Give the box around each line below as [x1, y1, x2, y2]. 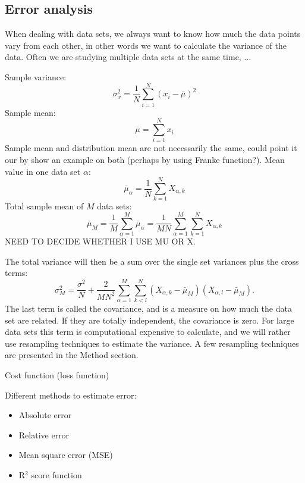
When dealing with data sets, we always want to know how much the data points [5, 27, 301, 40]
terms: [5, 266, 28, 279]
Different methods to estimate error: [5, 388, 137, 401]
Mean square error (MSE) [18, 448, 113, 461]
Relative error [18, 428, 70, 441]
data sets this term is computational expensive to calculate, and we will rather [5, 325, 291, 338]
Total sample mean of [5, 200, 84, 212]
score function [31, 468, 82, 481]
